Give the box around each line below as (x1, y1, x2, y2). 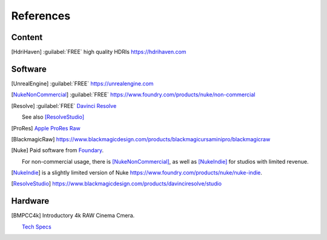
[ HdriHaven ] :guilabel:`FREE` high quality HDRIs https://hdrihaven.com (11, 48, 187, 56)
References (11, 9, 71, 22)
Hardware (11, 196, 50, 206)
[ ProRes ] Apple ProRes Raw (11, 124, 81, 132)
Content (11, 32, 43, 42)
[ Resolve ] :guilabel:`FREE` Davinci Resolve (11, 102, 117, 109)
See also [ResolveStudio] (22, 113, 85, 121)
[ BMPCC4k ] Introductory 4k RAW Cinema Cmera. (11, 212, 135, 219)
